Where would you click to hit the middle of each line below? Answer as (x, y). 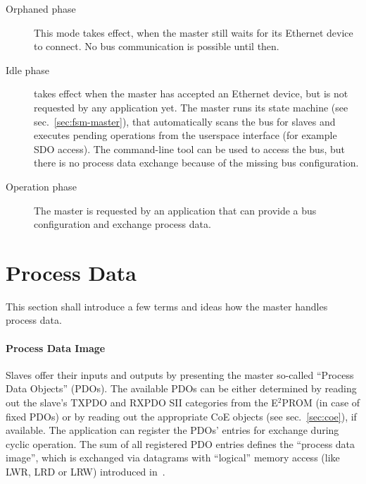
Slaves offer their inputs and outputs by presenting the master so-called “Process (180, 374)
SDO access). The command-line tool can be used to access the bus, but (189, 149)
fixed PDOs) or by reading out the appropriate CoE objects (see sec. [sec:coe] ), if (181, 416)
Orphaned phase (41, 8)
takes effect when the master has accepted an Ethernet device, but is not (191, 93)
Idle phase (27, 69)
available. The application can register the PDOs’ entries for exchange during (172, 430)
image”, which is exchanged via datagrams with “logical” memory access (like (173, 458)
